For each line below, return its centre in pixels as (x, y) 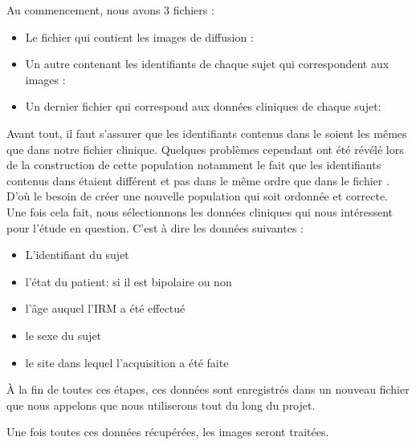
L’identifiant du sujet (77, 255)
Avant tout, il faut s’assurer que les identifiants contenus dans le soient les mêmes (207, 133)
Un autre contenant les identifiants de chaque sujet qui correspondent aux (207, 64)
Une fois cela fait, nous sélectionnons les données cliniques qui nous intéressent (200, 211)
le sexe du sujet (63, 335)
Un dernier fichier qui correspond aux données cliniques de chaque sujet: (203, 106)
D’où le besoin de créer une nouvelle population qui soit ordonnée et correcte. (197, 196)
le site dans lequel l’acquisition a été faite (127, 362)
